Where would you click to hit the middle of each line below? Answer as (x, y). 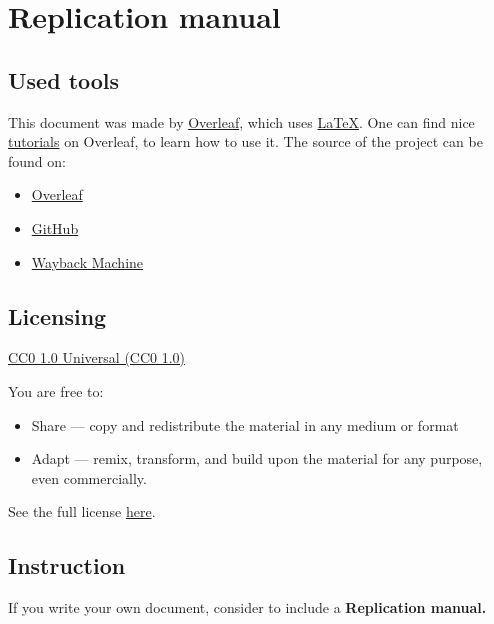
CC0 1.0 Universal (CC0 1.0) (97, 357)
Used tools (64, 79)
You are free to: (56, 390)
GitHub (55, 227)
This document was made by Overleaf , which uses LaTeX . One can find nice (241, 121)
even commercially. (89, 477)
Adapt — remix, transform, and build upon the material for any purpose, (257, 458)
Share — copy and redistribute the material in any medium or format (245, 424)
